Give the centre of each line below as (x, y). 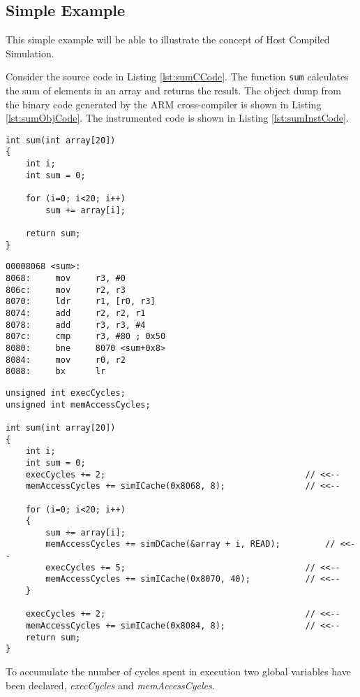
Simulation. (30, 53)
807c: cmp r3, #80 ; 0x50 (86, 337)
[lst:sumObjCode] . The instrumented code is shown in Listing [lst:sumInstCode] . (177, 118)
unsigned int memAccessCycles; (78, 404)
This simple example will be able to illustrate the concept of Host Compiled (168, 39)
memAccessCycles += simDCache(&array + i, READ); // (190, 544)
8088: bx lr (56, 372)
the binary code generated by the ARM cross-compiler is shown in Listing (164, 104)
